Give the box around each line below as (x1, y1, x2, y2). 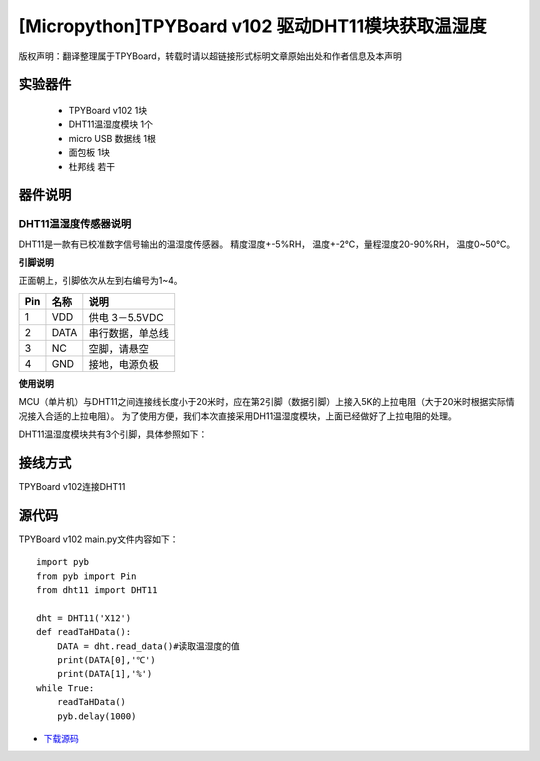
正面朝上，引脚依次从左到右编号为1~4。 (18, 275, 183, 287)
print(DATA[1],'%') (56, 668, 153, 680)
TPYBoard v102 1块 (68, 104, 148, 116)
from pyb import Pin (36, 570, 137, 582)
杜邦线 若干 (68, 160, 115, 172)
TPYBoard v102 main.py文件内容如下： (18, 533, 179, 545)
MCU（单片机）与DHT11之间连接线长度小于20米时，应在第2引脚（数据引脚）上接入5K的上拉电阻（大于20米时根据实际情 (18, 396, 515, 408)
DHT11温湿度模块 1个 (68, 118, 154, 130)
